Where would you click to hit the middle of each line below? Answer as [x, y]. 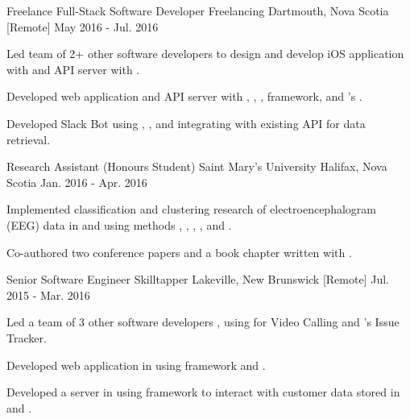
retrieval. [29, 139]
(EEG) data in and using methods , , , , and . [119, 224]
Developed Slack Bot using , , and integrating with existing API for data [186, 123]
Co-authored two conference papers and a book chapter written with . [179, 252]
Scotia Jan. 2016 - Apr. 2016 [77, 182]
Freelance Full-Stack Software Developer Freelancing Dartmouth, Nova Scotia [198, 10]
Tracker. [27, 337]
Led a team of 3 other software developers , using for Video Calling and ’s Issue [203, 322]
